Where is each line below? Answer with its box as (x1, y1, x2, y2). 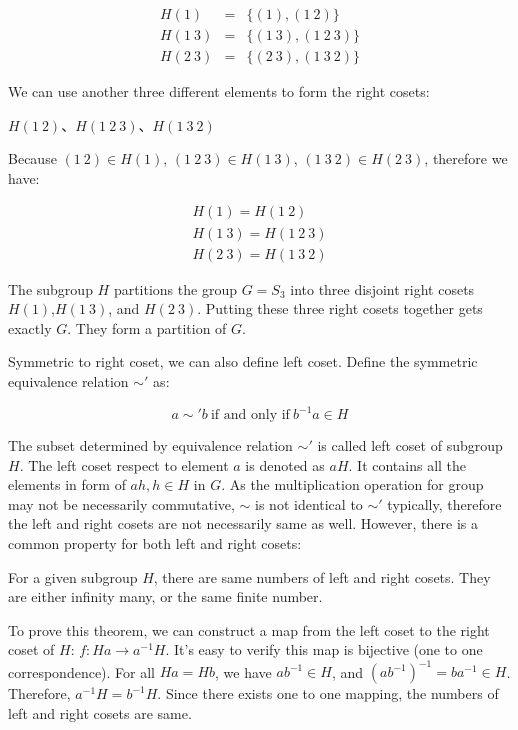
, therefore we (424, 148, 508, 169)
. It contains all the (348, 454, 467, 475)
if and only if (210, 408, 290, 423)
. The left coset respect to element (19, 454, 229, 475)
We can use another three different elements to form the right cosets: (8, 81, 430, 102)
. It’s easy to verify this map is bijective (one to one (165, 639, 483, 660)
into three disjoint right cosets (290, 278, 475, 299)
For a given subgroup (8, 566, 138, 587)
